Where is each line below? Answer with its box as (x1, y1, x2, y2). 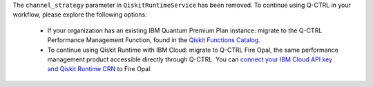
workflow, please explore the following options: (12, 10, 148, 19)
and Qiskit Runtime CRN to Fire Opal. (47, 65, 152, 73)
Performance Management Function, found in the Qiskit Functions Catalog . (47, 36, 260, 44)
